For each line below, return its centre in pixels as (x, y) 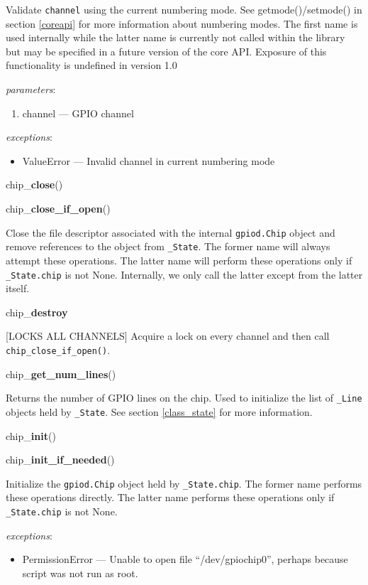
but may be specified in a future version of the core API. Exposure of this (166, 51)
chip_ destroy (37, 312)
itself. (18, 288)
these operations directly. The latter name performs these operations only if (170, 497)
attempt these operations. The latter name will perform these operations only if (179, 260)
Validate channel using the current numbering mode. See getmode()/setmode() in (184, 9)
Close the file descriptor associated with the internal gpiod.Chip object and (171, 232)
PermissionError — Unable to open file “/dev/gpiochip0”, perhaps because (185, 559)
